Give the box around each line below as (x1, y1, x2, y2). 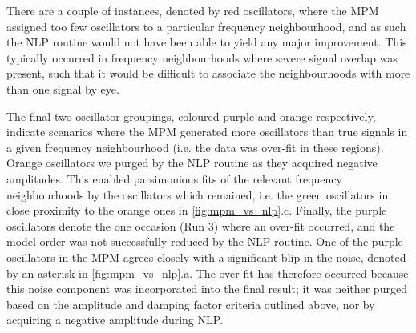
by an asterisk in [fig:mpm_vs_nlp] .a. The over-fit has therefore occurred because (6, 264, 409, 281)
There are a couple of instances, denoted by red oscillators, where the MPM (6, 2, 379, 18)
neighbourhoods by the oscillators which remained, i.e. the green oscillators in (6, 186, 389, 203)
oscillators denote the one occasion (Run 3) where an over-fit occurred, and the (6, 217, 395, 234)
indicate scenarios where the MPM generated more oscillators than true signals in (6, 123, 408, 140)
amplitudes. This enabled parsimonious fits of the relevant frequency (6, 170, 342, 187)
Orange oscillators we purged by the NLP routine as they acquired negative (6, 154, 378, 171)
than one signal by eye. (6, 80, 119, 97)
